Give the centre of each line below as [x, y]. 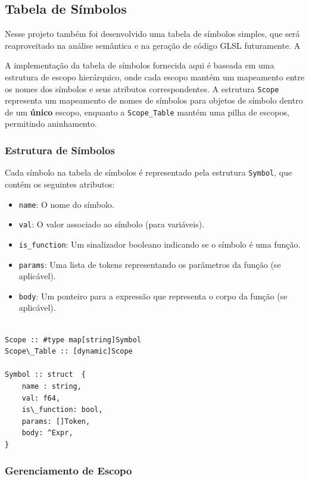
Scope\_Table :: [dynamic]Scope [69, 352]
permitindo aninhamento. [51, 124]
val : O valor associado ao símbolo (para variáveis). [112, 224]
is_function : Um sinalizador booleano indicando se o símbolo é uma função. [160, 244]
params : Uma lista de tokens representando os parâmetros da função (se [150, 264]
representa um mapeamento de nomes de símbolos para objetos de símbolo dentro [154, 100]
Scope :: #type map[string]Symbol [73, 340]
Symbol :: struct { [46, 375]
